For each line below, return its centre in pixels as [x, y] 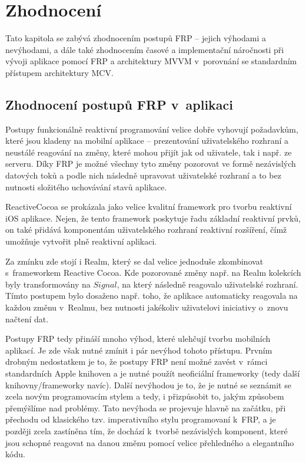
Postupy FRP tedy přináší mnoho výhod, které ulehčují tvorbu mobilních [138, 339]
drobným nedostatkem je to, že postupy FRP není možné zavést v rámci [137, 362]
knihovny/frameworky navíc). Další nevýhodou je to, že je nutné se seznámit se [148, 385]
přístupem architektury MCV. [59, 72]
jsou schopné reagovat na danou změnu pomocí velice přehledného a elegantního [150, 442]
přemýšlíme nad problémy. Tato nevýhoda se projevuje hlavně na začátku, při [146, 407]
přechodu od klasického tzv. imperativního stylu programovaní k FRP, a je [141, 419]
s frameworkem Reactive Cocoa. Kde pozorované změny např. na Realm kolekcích [153, 273]
